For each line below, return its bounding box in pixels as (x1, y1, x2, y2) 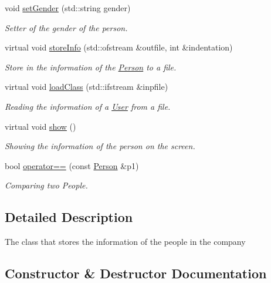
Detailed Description (5, 208, 133, 226)
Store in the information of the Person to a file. (5, 60, 177, 73)
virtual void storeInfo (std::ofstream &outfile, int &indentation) (5, 41, 233, 53)
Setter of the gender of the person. (5, 21, 128, 33)
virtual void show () (5, 120, 76, 132)
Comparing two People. (5, 179, 88, 191)
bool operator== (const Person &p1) (5, 159, 139, 171)
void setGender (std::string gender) (5, 2, 131, 14)
